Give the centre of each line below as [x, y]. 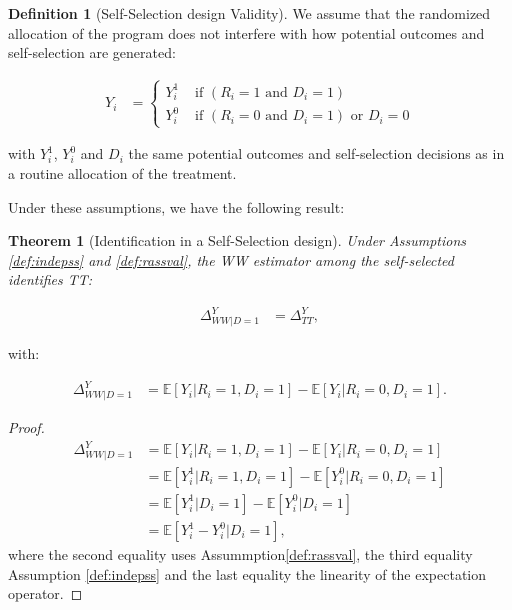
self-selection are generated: [92, 52]
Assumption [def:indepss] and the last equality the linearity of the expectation [247, 573]
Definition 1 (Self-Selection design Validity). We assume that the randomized [249, 13]
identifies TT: [50, 279]
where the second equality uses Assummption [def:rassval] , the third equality [240, 554]
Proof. [26, 427]
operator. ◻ [45, 593]
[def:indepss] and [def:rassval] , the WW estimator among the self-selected [231, 259]
